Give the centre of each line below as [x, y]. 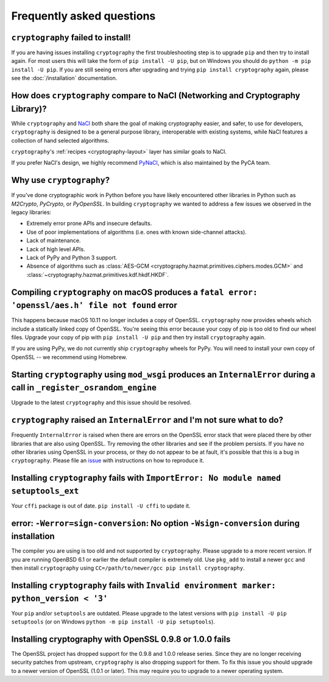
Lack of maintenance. [54, 240]
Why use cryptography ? [60, 180]
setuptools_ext [45, 491]
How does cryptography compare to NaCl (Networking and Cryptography [156, 95]
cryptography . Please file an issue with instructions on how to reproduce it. [108, 461]
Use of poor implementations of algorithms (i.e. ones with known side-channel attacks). [136, 232]
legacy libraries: [31, 212]
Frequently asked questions [83, 16]
